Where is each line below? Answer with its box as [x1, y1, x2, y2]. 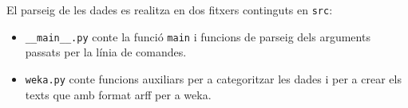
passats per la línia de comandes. [25, 44, 187, 60]
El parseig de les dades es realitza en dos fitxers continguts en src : [6, 2, 333, 17]
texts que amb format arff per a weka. [25, 86, 212, 102]
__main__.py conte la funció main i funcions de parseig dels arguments [25, 28, 370, 44]
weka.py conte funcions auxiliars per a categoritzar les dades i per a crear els [25, 70, 402, 87]
